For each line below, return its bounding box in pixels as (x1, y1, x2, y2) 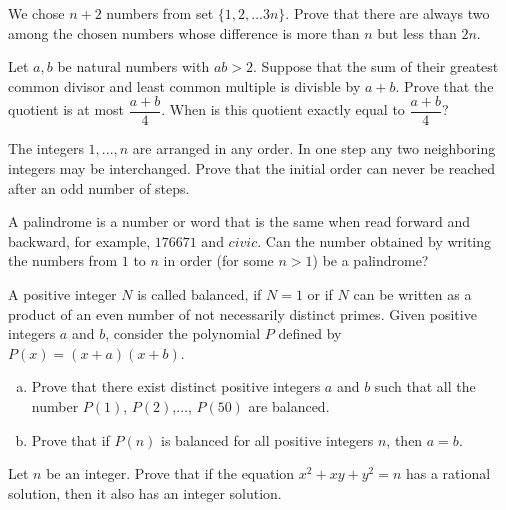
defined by (278, 323, 342, 344)
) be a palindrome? (312, 250, 429, 271)
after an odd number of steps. (8, 177, 190, 198)
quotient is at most (8, 99, 125, 120)
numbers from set (106, 3, 214, 23)
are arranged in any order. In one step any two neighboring (132, 138, 496, 159)
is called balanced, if (137, 284, 262, 304)
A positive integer (8, 284, 117, 304)
